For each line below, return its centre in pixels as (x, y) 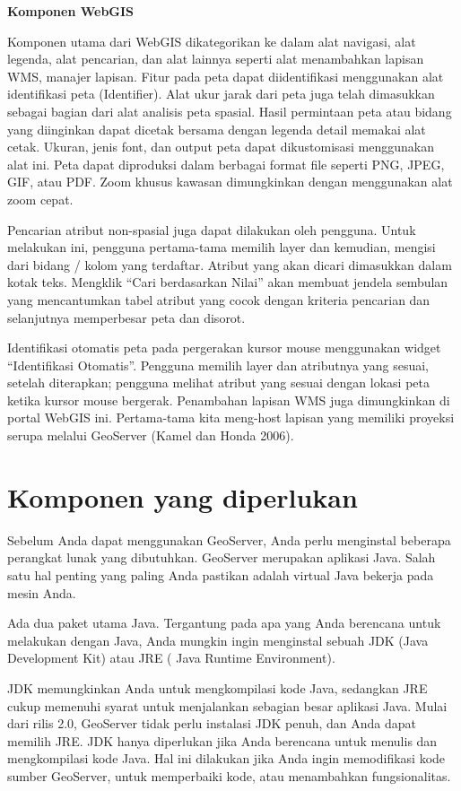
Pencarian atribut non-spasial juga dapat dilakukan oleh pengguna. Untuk (212, 229)
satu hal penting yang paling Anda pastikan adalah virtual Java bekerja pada (221, 574)
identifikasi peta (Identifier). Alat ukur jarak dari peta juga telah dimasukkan (221, 94)
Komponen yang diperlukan (183, 496)
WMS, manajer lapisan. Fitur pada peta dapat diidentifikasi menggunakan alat (226, 76)
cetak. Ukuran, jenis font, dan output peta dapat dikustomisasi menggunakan (221, 147)
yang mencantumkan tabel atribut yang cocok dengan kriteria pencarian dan (219, 299)
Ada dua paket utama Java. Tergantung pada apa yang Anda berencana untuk (224, 623)
